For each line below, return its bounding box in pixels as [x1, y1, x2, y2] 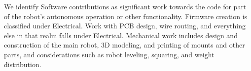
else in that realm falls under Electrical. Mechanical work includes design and [4, 30, 238, 40]
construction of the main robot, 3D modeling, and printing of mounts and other [4, 40, 245, 50]
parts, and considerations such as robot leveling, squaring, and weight [4, 49, 215, 59]
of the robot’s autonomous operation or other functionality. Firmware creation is [4, 11, 248, 21]
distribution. [4, 59, 41, 69]
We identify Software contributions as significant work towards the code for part [4, 1, 247, 11]
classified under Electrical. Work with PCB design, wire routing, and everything [4, 21, 246, 31]
